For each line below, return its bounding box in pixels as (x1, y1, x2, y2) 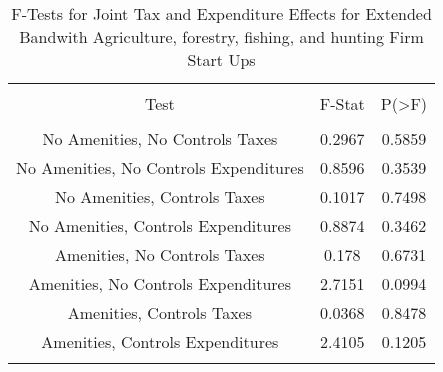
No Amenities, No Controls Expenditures (16, 156, 304, 179)
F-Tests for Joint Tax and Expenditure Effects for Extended (11, 2, 432, 25)
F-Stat (319, 92, 365, 115)
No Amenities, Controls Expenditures (28, 214, 292, 237)
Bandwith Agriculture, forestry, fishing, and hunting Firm (19, 25, 424, 48)
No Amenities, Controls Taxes (55, 185, 265, 208)
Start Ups (187, 48, 256, 71)
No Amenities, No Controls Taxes (42, 127, 278, 150)
